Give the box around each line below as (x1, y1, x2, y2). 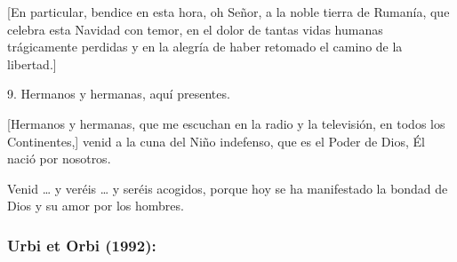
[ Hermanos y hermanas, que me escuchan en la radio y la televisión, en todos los (7, 114, 445, 132)
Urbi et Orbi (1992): (7, 234, 156, 256)
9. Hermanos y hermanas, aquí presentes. (7, 84, 230, 103)
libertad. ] (7, 54, 57, 73)
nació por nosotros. (7, 149, 111, 168)
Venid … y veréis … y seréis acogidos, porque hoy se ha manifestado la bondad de (7, 179, 448, 197)
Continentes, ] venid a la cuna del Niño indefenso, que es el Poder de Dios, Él (7, 131, 425, 150)
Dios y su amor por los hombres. (7, 196, 184, 215)
